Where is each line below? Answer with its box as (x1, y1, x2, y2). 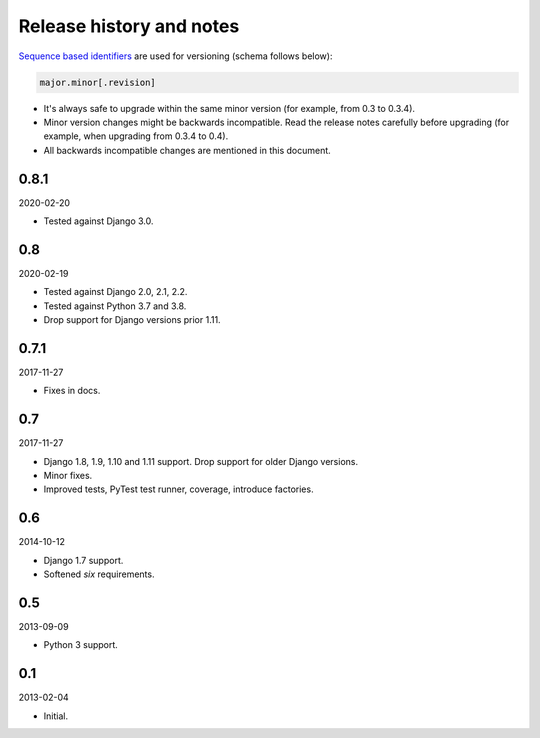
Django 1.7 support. (43, 554, 124, 566)
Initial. (43, 710, 69, 722)
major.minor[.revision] (39, 76, 157, 88)
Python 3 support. (43, 639, 119, 651)
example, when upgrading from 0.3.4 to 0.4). (43, 130, 229, 142)
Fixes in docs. (43, 385, 101, 397)
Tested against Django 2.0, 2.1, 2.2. (43, 286, 188, 298)
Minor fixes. (43, 470, 93, 482)
